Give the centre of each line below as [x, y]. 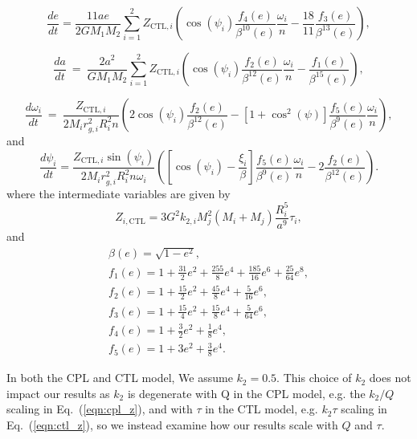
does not [390, 378]
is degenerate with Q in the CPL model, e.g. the [246, 393]
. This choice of [314, 378]
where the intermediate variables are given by [119, 193]
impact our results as [58, 393]
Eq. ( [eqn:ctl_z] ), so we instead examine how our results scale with [172, 425]
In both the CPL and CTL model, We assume [120, 378]
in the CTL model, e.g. [262, 409]
